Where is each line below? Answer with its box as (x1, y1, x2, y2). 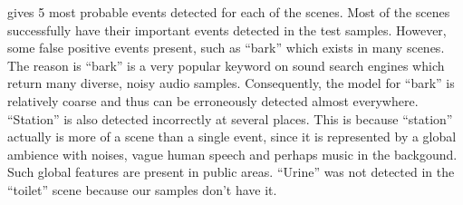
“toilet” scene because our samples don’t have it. (7, 180, 277, 199)
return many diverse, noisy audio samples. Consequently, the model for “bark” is (7, 73, 455, 93)
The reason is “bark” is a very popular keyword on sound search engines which (7, 55, 445, 74)
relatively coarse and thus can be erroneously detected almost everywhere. (7, 91, 419, 110)
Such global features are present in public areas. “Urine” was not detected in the (7, 162, 455, 181)
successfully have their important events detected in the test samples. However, (7, 20, 447, 39)
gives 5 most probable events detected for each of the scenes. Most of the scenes (7, 3, 450, 21)
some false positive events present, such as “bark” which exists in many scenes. (7, 38, 445, 57)
